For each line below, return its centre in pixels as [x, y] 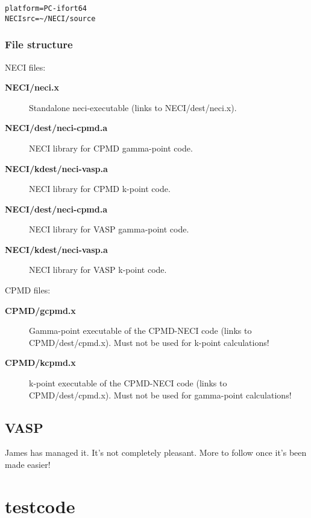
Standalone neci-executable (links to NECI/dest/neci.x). [133, 107]
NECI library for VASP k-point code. [98, 270]
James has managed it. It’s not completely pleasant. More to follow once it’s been [156, 452]
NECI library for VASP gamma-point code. [109, 229]
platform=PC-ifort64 [46, 8]
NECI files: [25, 67]
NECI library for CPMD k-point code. [100, 189]
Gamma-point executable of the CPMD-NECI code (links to [140, 331]
